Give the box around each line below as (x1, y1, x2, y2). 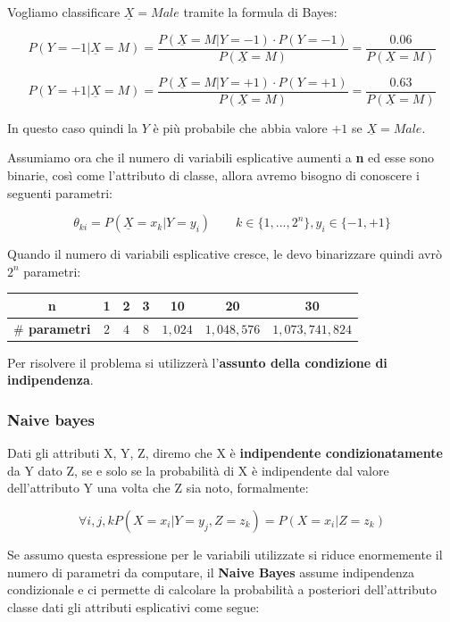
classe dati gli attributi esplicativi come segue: (7, 597, 260, 616)
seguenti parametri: (7, 183, 112, 202)
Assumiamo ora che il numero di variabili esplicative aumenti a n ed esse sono (7, 148, 435, 167)
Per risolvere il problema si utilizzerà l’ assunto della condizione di (7, 352, 387, 371)
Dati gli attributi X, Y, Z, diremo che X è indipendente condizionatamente (7, 444, 443, 462)
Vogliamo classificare (7, 3, 121, 21)
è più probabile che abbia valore (153, 118, 328, 137)
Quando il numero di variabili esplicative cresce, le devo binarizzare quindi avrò (7, 245, 442, 263)
